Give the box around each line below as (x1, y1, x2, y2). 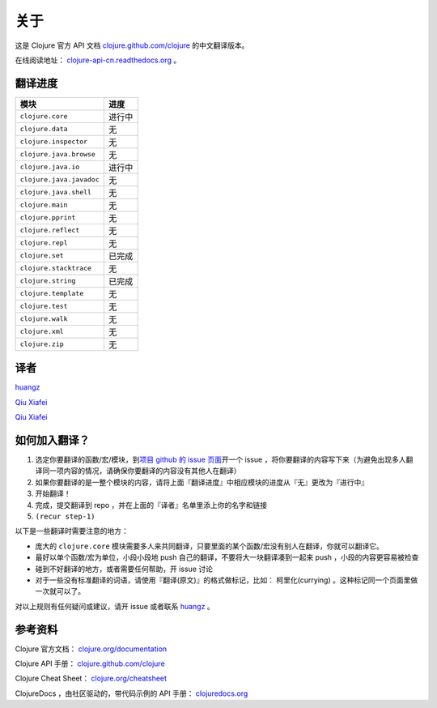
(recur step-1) (35, 512, 96, 521)
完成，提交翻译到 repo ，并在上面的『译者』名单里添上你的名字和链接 (35, 500, 268, 510)
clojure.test (19, 302, 68, 311)
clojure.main (19, 201, 68, 210)
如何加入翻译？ (15, 433, 90, 447)
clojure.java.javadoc (19, 175, 100, 184)
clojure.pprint (19, 213, 76, 222)
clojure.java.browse (19, 150, 96, 159)
